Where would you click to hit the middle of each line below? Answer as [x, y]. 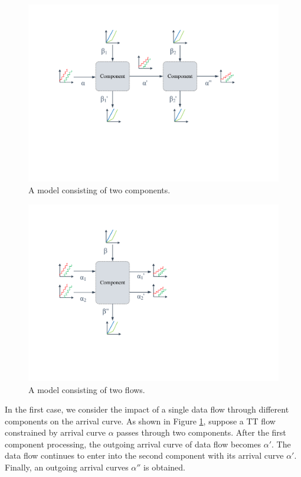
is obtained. [164, 467]
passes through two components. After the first [201, 432]
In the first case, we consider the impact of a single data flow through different [147, 409]
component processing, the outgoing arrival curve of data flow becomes [133, 444]
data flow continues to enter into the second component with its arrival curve [144, 455]
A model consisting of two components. [99, 189]
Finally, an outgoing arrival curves [67, 467]
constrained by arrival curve [55, 432]
